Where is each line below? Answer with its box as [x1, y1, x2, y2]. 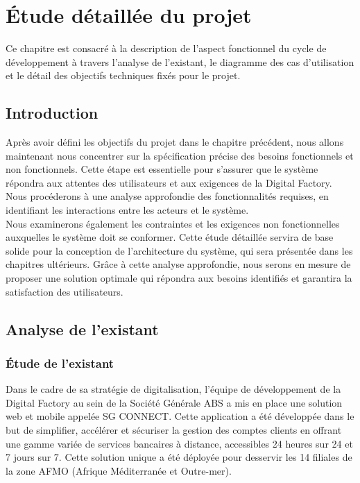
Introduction [6, 102, 98, 124]
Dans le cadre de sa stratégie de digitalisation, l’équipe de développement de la [6, 382, 341, 396]
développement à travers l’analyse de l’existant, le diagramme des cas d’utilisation [6, 54, 354, 69]
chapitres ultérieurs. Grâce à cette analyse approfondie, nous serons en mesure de [6, 257, 351, 271]
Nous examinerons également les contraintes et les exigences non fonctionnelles [6, 216, 340, 230]
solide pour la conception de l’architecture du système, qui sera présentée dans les [6, 243, 353, 257]
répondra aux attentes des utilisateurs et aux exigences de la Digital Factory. [6, 175, 332, 189]
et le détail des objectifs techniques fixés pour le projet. [6, 68, 241, 83]
